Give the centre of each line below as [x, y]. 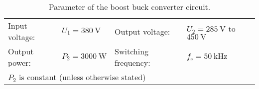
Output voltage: [142, 31]
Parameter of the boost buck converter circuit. [129, 7]
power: [19, 63]
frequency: [132, 63]
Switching [132, 51]
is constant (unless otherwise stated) [82, 77]
